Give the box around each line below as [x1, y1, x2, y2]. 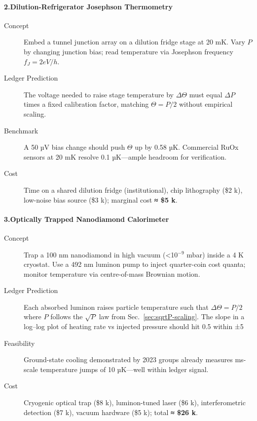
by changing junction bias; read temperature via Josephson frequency [24, 46, 233, 56]
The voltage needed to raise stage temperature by [24, 89, 174, 99]
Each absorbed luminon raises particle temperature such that [24, 301, 209, 312]
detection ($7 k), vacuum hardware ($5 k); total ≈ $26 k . [24, 407, 198, 417]
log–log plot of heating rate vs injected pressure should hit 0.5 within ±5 [24, 321, 244, 332]
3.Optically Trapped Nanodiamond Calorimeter [4, 213, 169, 224]
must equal [189, 89, 222, 99]
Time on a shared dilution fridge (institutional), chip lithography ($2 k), [24, 184, 243, 195]
